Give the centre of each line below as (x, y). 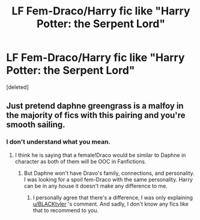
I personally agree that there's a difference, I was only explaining (113, 197)
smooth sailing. (36, 125)
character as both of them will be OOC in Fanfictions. (80, 161)
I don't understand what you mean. (59, 142)
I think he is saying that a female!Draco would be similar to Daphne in (100, 155)
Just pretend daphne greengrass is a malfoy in (95, 106)
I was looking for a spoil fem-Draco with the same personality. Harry (108, 179)
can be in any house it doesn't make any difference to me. (96, 186)
